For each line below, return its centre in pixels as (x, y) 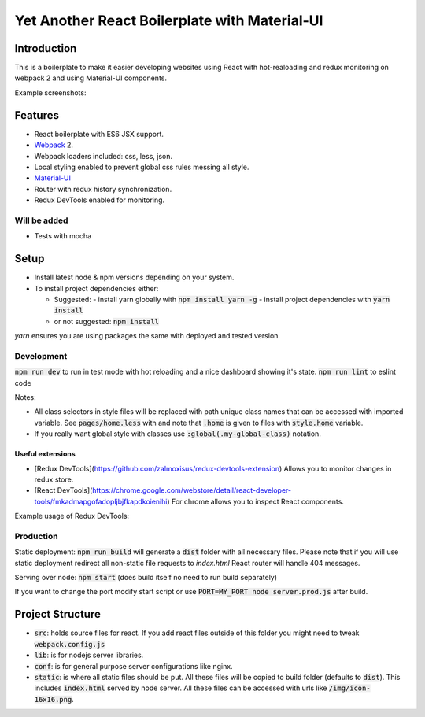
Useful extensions (45, 454)
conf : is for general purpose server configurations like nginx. (133, 666)
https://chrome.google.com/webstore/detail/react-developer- (191, 490)
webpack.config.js (70, 644)
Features (37, 115)
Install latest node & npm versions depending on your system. (134, 277)
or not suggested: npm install (107, 321)
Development (41, 356)
